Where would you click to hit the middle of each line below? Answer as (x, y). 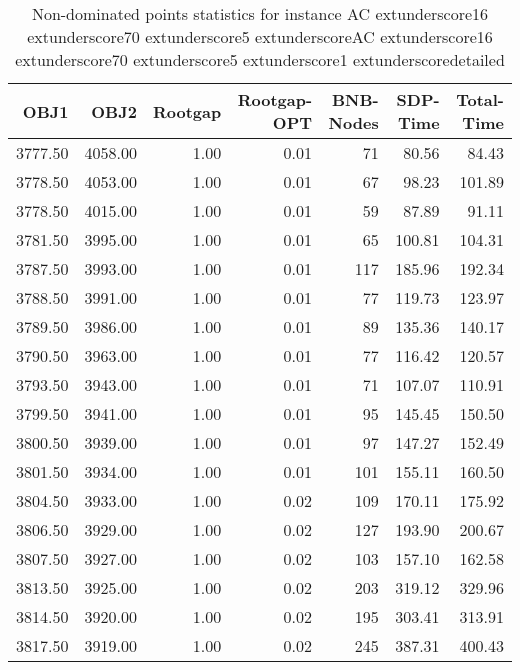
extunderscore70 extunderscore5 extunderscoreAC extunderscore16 (260, 36)
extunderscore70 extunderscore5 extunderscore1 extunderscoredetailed (260, 59)
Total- (480, 99)
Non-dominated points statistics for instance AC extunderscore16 (260, 13)
